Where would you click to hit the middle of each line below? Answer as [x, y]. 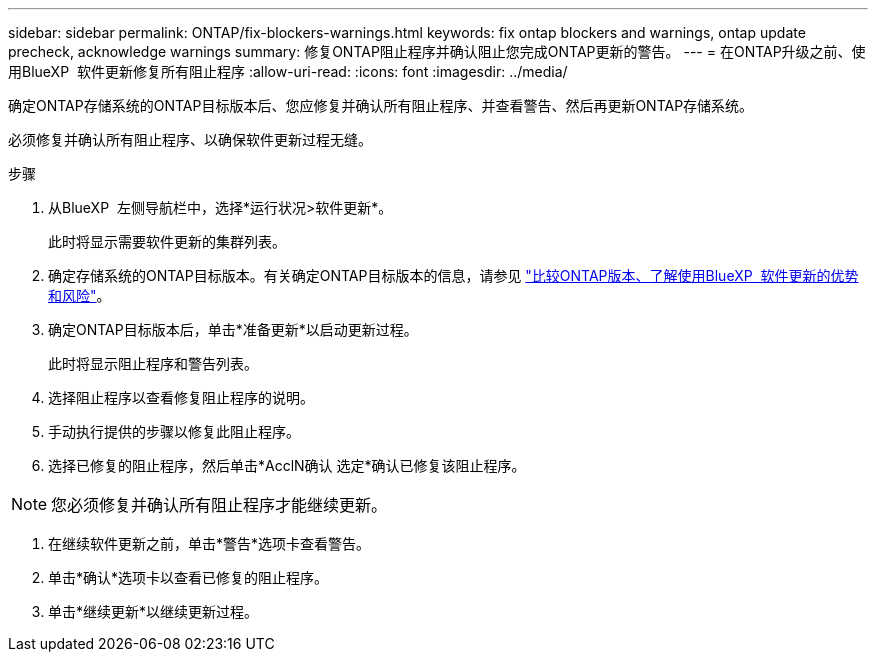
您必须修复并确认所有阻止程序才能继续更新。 [219, 505]
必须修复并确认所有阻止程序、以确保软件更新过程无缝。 [190, 139]
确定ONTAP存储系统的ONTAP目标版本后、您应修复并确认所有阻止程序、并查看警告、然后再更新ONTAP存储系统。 [381, 105]
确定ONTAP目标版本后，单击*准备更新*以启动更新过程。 [233, 329]
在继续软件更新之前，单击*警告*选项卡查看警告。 [209, 543]
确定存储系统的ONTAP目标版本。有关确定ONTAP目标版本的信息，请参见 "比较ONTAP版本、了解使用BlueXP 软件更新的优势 [453, 275]
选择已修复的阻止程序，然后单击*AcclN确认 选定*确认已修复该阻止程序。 [287, 465]
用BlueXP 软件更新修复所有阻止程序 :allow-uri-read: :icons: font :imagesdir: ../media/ [288, 71]
